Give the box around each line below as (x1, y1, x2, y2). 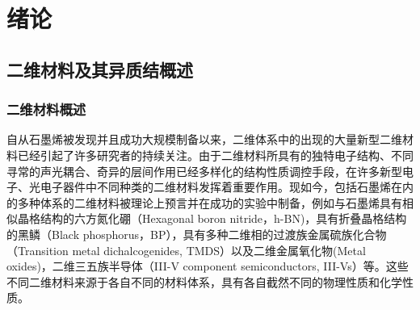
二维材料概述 (6, 99, 86, 119)
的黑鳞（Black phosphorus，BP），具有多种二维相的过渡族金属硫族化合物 (6, 225, 387, 242)
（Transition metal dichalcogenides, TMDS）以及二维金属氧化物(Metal (6, 241, 366, 258)
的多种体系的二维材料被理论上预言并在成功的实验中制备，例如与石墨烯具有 (6, 194, 402, 211)
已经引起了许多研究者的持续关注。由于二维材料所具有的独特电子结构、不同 (17, 146, 414, 163)
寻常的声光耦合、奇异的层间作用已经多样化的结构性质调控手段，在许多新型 (6, 162, 402, 179)
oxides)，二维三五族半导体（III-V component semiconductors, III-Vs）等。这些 (6, 258, 409, 274)
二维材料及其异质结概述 (6, 57, 193, 82)
